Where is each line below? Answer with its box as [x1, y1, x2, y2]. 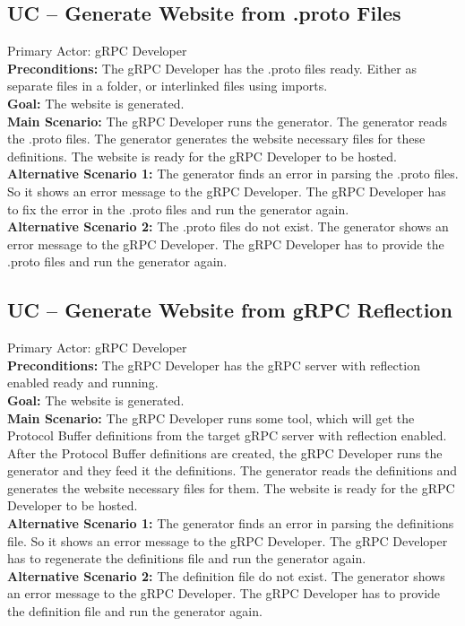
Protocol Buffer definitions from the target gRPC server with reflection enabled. [7, 426, 447, 445]
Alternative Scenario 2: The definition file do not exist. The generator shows [7, 566, 445, 585]
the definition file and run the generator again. [7, 602, 263, 621]
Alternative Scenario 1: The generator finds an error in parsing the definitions [7, 514, 454, 533]
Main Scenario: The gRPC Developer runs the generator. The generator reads [7, 111, 447, 130]
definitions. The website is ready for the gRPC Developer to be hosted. [7, 146, 397, 165]
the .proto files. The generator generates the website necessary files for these [7, 129, 426, 148]
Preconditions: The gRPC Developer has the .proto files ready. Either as [7, 58, 417, 77]
